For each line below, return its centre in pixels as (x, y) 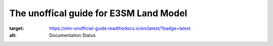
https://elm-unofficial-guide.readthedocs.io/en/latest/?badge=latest (120, 28)
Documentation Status (73, 35)
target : (17, 28)
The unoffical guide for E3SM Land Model (98, 13)
